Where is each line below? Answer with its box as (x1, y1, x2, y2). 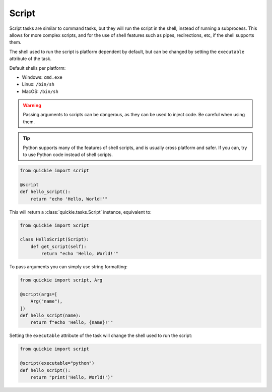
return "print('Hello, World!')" (30, 374, 113, 380)
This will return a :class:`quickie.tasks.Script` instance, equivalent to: (9, 209, 152, 215)
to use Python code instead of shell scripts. (23, 152, 113, 158)
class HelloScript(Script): (20, 236, 89, 242)
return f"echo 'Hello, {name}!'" (30, 320, 113, 325)
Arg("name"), (30, 299, 63, 304)
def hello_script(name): (20, 313, 82, 318)
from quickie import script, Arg (20, 277, 103, 283)
